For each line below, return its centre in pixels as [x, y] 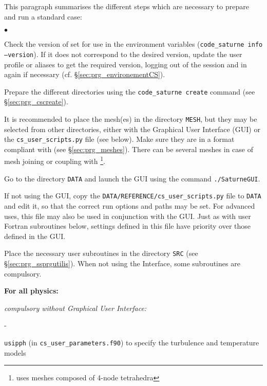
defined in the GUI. [35, 236]
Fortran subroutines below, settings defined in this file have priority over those [128, 226]
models [15, 352]
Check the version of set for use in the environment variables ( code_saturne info [133, 44]
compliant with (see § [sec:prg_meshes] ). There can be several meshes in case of [129, 149]
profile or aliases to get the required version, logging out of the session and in [126, 64]
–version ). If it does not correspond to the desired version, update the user [123, 54]
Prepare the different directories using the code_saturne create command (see [130, 91]
